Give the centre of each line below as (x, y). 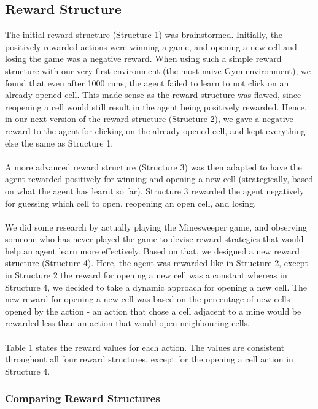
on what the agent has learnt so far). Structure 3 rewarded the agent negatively (155, 190)
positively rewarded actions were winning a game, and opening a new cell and (151, 46)
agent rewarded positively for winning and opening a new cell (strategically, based (159, 179)
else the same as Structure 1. (59, 143)
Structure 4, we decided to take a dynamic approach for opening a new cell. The (156, 287)
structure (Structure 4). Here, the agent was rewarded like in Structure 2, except (157, 263)
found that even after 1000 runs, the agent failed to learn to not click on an (147, 82)
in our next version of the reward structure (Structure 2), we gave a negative (149, 119)
